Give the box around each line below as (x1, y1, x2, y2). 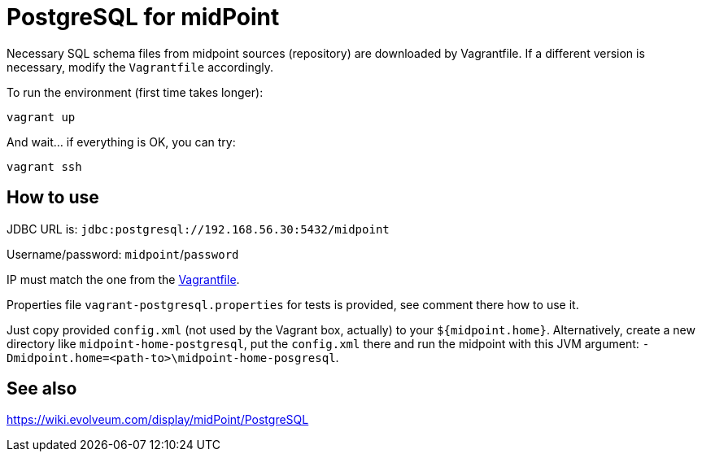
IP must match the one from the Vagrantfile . (7, 272, 240, 286)
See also (7, 378, 77, 399)
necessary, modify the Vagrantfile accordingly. (7, 59, 274, 74)
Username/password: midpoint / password (7, 246, 239, 261)
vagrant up (7, 110, 76, 124)
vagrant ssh (7, 159, 82, 173)
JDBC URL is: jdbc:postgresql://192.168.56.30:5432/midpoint (7, 221, 390, 236)
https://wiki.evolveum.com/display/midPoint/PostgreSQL (7, 412, 309, 427)
